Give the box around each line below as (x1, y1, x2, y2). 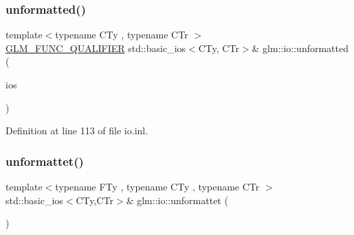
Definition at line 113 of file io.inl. (5, 123, 148, 138)
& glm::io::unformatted (252, 40, 349, 55)
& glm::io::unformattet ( (126, 193, 228, 207)
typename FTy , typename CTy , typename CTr (55, 180, 260, 193)
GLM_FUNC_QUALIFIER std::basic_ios (5, 40, 186, 55)
